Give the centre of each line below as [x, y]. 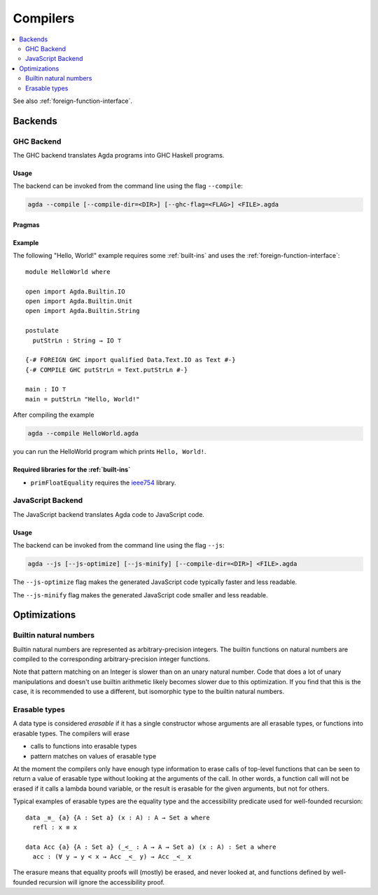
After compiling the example [54, 415]
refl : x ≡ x [55, 827]
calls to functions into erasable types [84, 747]
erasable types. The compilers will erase [71, 733]
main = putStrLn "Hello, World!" [83, 399]
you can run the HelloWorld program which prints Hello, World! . [110, 452]
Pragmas [26, 225]
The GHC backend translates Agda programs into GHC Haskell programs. [119, 155]
